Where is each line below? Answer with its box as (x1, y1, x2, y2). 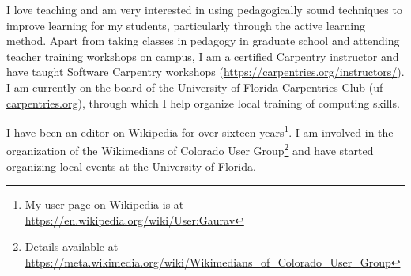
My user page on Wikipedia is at (25, 196, 184, 213)
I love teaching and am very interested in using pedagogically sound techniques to (6, 2, 402, 17)
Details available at (25, 238, 119, 255)
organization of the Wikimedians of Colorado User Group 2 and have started (6, 140, 374, 159)
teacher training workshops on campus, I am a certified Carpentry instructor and (6, 47, 399, 64)
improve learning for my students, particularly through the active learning (6, 17, 365, 33)
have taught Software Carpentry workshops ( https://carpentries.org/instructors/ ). (6, 63, 405, 80)
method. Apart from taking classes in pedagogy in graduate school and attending (6, 32, 400, 49)
